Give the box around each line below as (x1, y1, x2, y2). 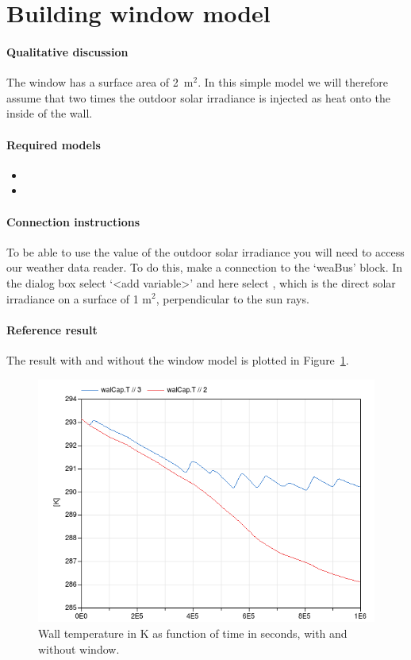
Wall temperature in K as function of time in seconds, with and (38, 624, 348, 641)
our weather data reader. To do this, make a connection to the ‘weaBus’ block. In (6, 259, 403, 276)
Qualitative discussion (6, 43, 129, 60)
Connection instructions (6, 213, 140, 230)
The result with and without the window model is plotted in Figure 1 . (6, 351, 349, 368)
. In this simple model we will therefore (198, 74, 388, 91)
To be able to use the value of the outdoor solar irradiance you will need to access (6, 243, 405, 260)
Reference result (6, 321, 98, 338)
